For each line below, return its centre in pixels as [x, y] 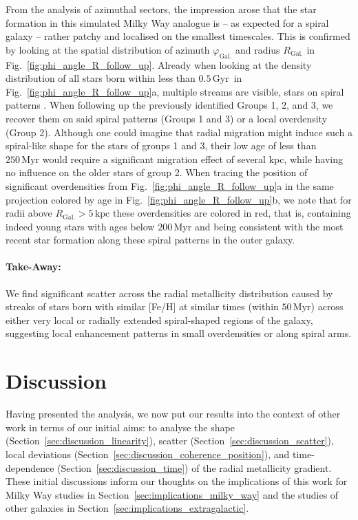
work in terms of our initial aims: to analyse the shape [120, 427]
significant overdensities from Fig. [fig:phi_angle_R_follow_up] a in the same [170, 185]
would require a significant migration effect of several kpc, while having [192, 159]
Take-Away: [33, 267]
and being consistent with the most [269, 226]
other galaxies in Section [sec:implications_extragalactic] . [127, 508]
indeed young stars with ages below [80, 226]
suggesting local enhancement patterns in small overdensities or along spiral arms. [179, 333]
